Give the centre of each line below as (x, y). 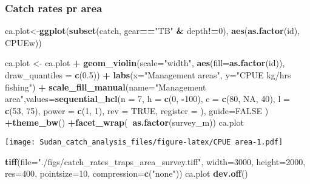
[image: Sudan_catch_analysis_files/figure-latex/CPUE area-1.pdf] (144, 142)
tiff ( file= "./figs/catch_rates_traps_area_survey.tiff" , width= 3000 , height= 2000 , (155, 161)
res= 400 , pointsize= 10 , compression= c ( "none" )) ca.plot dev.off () (126, 173)
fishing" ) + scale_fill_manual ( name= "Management (106, 87)
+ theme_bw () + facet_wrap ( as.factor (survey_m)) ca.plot (124, 122)
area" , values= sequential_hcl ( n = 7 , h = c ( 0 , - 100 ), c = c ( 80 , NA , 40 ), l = (147, 99)
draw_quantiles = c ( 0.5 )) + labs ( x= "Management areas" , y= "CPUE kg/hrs (148, 75)
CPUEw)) (23, 42)
